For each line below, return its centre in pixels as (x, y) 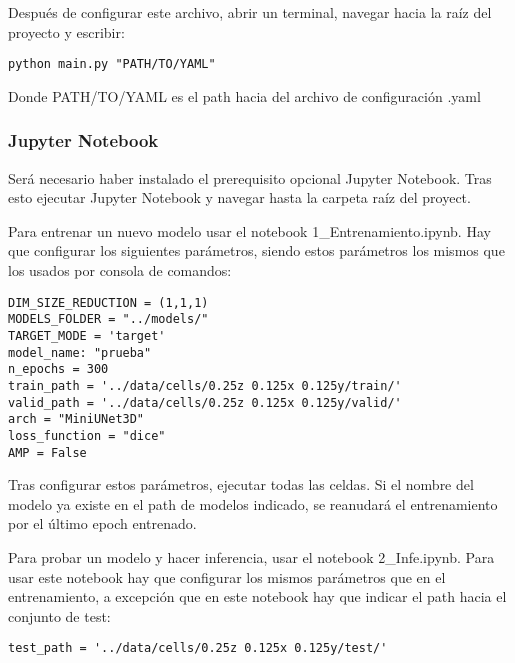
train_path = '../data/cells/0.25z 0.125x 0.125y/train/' (205, 385)
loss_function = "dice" (87, 435)
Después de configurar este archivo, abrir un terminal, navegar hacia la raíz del (250, 12)
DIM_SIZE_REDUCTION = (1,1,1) (108, 302)
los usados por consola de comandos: (120, 270)
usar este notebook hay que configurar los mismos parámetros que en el (227, 576)
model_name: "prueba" (80, 352)
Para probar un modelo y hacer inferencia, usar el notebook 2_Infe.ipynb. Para (251, 556)
